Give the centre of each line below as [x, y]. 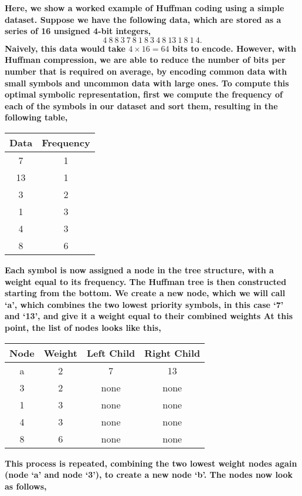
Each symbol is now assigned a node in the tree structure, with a [139, 269]
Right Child [172, 353]
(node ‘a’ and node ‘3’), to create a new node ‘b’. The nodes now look [149, 475]
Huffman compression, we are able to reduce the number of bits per [145, 60]
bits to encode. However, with [234, 48]
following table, [36, 117]
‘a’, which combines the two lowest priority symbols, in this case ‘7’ [144, 304]
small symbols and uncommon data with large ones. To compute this [147, 83]
